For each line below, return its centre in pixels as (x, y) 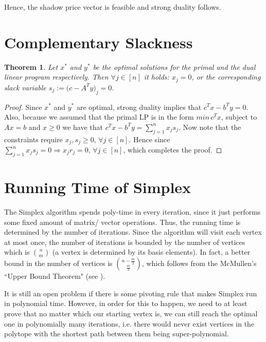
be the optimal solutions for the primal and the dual (174, 66)
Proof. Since (23, 107)
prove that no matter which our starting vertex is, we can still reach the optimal (131, 313)
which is (17, 252)
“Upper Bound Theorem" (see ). (55, 276)
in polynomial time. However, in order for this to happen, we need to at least (126, 303)
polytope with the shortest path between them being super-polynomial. (117, 334)
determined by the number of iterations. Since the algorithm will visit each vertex (133, 232)
